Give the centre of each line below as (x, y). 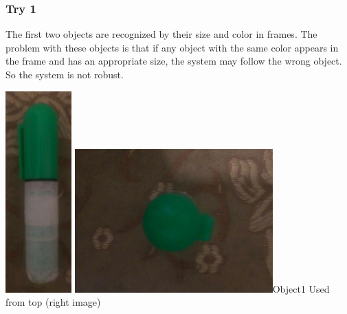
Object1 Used (301, 288)
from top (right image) (53, 302)
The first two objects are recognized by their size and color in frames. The (161, 34)
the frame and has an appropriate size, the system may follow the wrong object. (174, 61)
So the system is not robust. (65, 74)
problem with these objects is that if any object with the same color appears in (172, 47)
